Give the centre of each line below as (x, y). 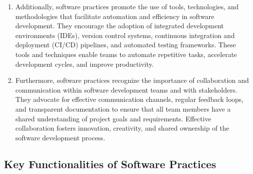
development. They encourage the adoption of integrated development (120, 26)
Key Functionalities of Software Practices (110, 164)
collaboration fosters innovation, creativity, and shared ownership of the (122, 128)
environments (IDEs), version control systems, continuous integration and (125, 35)
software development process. (60, 137)
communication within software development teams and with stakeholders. (126, 89)
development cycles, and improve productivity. (84, 64)
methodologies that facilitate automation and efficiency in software (115, 16)
